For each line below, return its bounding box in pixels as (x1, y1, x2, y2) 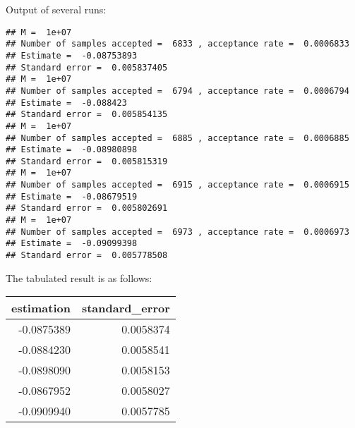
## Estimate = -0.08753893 (6, 50, 138, 61)
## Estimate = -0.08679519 (6, 191, 138, 202)
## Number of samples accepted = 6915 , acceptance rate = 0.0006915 (6, 180, 349, 190)
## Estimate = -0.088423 (6, 97, 127, 108)
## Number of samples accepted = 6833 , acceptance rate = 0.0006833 (6, 39, 349, 49)
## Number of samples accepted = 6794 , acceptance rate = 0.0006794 (6, 85, 349, 96)
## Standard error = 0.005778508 (6, 250, 168, 261)
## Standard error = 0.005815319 (6, 156, 168, 166)
